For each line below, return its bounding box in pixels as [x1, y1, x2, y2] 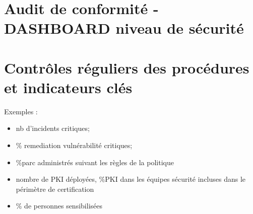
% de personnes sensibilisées [16, 200, 102, 211]
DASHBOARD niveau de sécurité [4, 18, 244, 38]
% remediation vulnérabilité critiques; [16, 140, 133, 151]
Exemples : [4, 106, 38, 116]
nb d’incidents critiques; [16, 123, 90, 133]
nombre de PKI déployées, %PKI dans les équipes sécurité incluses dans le [16, 174, 246, 184]
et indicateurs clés [4, 77, 133, 97]
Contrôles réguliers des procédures [4, 57, 249, 78]
